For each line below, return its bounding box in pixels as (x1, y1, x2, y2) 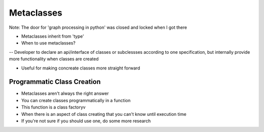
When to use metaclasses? (21, 40, 76, 46)
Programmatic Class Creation (9, 78, 101, 86)
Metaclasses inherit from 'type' (21, 33, 84, 39)
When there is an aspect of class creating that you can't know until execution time (21, 111, 187, 117)
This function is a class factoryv (21, 104, 86, 110)
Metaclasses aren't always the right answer (21, 90, 109, 96)
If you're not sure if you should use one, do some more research (21, 118, 151, 124)
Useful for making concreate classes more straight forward (21, 65, 140, 71)
